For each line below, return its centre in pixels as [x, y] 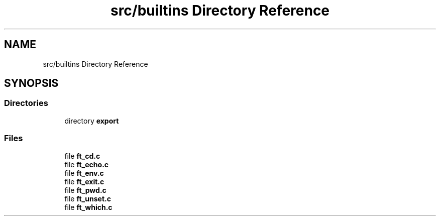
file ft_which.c [88, 207]
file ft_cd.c [82, 156]
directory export [92, 121]
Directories [26, 103]
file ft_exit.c [84, 181]
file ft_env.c [84, 173]
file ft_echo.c [87, 164]
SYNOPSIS [31, 83]
